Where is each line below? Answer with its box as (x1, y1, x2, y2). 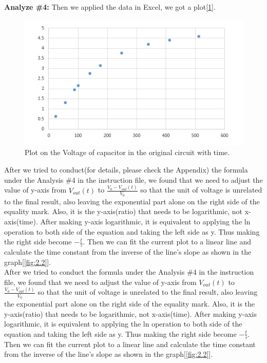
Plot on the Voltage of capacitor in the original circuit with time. (25, 147, 230, 158)
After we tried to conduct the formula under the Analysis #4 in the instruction (4, 266, 254, 277)
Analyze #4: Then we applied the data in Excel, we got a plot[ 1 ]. (4, 2, 216, 12)
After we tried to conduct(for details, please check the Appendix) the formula (4, 164, 248, 175)
